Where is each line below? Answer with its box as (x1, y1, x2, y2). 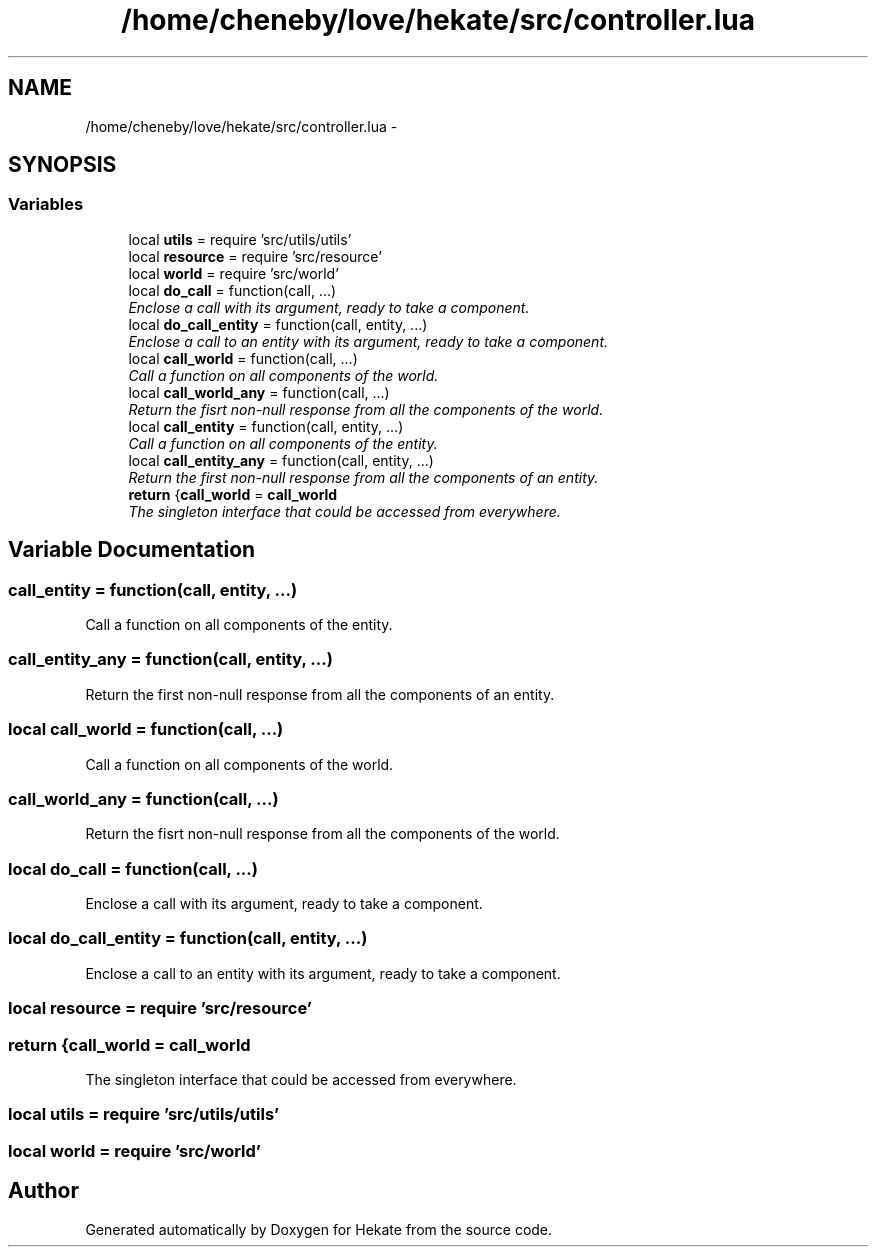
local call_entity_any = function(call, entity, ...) (128, 451, 434, 469)
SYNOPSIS (8, 152, 117, 178)
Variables (8, 194, 84, 215)
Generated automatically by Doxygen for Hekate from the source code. (85, 1220, 553, 1238)
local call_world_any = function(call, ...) (128, 383, 390, 401)
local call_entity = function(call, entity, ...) (128, 417, 404, 435)
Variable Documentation (8, 537, 256, 563)
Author (8, 1178, 79, 1204)
